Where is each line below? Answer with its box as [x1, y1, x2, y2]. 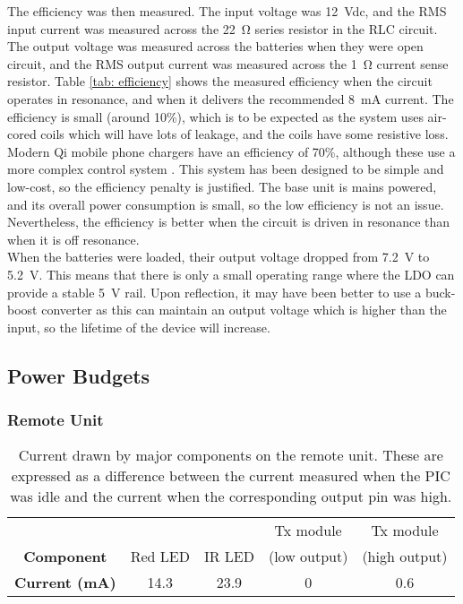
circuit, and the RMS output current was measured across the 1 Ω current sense [7, 54, 449, 73]
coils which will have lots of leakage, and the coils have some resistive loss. [40, 125, 449, 143]
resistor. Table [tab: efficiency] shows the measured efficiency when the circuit [7, 72, 433, 91]
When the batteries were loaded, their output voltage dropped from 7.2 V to [7, 247, 430, 266]
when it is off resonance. [7, 229, 140, 248]
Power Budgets [7, 361, 150, 389]
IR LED [203, 546, 254, 567]
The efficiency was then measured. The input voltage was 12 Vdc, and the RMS [7, 2, 447, 20]
